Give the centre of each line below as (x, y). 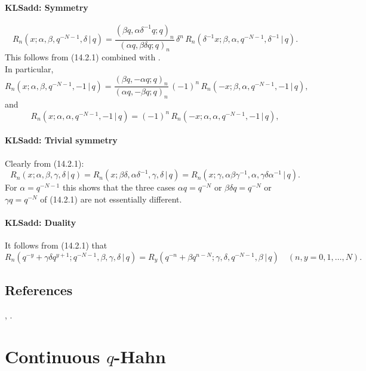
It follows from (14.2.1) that (56, 245)
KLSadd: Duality (41, 222)
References (39, 290)
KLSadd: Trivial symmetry (61, 140)
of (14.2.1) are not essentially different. (111, 199)
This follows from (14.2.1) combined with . (83, 57)
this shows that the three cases (119, 187)
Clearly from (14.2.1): (44, 163)
